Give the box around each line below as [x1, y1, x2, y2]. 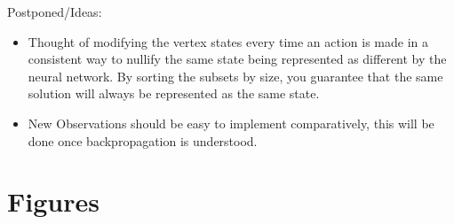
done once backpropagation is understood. [28, 131, 258, 150]
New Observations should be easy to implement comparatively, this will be [28, 113, 434, 132]
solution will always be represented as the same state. [28, 84, 320, 103]
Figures [7, 183, 100, 220]
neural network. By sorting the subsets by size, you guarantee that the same [28, 66, 443, 85]
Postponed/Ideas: [7, 3, 102, 20]
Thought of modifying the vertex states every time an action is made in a [28, 32, 429, 50]
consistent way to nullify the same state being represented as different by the [28, 50, 447, 68]
